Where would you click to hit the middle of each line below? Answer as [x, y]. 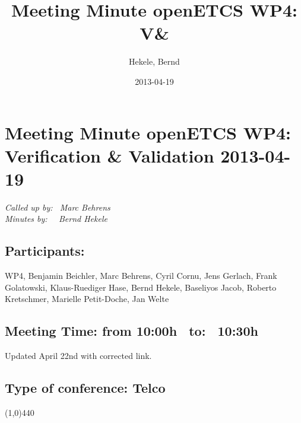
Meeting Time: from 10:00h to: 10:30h [132, 331]
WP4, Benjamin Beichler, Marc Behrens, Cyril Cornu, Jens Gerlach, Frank [141, 276]
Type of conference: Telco [85, 388]
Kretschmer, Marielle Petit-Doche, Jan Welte [87, 299]
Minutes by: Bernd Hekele [56, 219]
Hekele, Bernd [154, 61]
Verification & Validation [110, 155]
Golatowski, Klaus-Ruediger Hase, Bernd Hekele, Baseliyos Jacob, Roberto [141, 287]
